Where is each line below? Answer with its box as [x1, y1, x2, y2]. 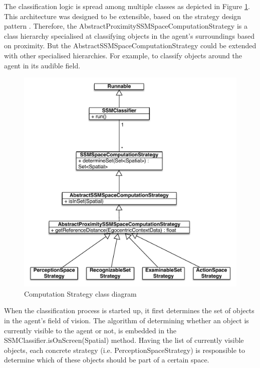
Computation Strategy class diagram [24, 288, 137, 299]
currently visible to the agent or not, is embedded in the [4, 325, 177, 335]
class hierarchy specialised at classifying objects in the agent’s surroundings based [4, 30, 254, 41]
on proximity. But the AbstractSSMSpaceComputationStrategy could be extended [4, 40, 256, 51]
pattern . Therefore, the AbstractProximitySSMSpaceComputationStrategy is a [4, 21, 247, 31]
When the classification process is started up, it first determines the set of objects [4, 305, 254, 316]
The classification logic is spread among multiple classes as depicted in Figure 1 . [4, 1, 250, 11]
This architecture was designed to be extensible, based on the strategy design [4, 11, 241, 21]
